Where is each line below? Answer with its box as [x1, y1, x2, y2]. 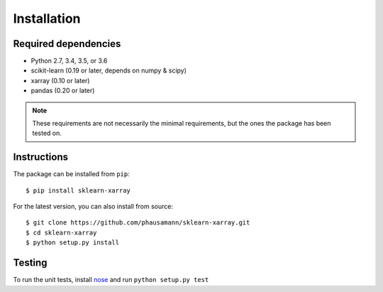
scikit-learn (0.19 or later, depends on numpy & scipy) [30, 66, 187, 75]
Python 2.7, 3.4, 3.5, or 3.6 [30, 57, 108, 65]
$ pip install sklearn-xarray [26, 186, 131, 195]
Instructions [13, 151, 69, 163]
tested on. [32, 129, 62, 138]
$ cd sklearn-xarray [26, 228, 97, 237]
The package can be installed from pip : [13, 170, 131, 178]
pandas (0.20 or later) [30, 86, 95, 95]
